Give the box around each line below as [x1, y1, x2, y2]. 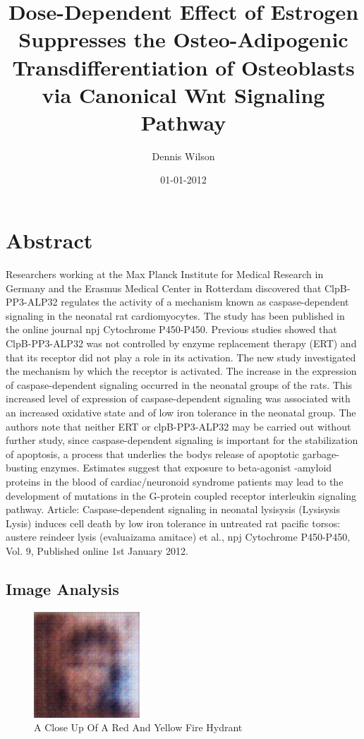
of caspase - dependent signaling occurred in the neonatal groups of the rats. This [6, 377, 353, 392]
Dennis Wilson [152, 148, 215, 163]
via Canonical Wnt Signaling [42, 80, 325, 109]
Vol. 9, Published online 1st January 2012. [6, 543, 188, 558]
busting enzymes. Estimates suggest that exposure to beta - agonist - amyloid [6, 460, 332, 475]
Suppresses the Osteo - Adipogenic [18, 25, 348, 54]
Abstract [6, 226, 93, 255]
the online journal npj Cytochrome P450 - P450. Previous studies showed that [6, 322, 337, 337]
